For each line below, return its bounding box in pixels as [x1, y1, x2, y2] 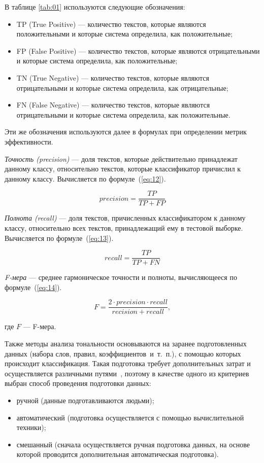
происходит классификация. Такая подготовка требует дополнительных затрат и [5, 358, 251, 369]
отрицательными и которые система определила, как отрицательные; [16, 82, 228, 93]
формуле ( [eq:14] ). [5, 281, 62, 292]
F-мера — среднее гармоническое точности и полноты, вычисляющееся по [5, 272, 237, 282]
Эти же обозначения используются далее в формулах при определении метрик [5, 126, 247, 137]
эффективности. [5, 136, 53, 147]
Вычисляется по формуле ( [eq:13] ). [5, 232, 114, 243]
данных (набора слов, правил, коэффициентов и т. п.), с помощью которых [5, 348, 241, 359]
